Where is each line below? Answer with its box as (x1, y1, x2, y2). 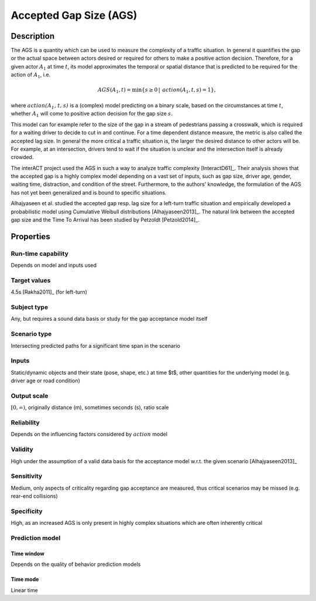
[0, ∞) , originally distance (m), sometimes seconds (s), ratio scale (11, 404, 169, 411)
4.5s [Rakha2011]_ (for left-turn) (11, 288, 88, 296)
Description (11, 31, 55, 41)
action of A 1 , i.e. (11, 71, 51, 80)
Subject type (11, 303, 49, 311)
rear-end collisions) (11, 493, 58, 500)
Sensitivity (11, 472, 43, 480)
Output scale (11, 392, 49, 400)
